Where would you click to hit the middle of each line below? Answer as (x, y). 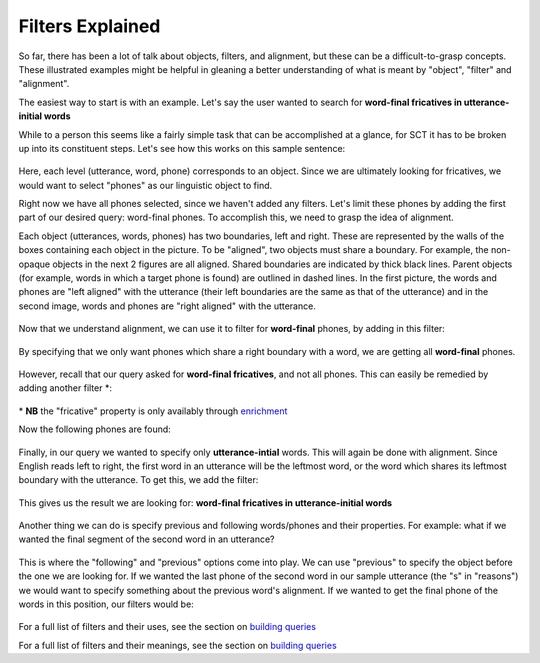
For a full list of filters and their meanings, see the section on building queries (177, 645)
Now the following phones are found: (95, 429)
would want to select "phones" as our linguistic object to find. (145, 185)
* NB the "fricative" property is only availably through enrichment (153, 411)
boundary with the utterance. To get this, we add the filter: (138, 480)
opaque (34, 264)
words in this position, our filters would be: (106, 604)
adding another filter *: (65, 388)
